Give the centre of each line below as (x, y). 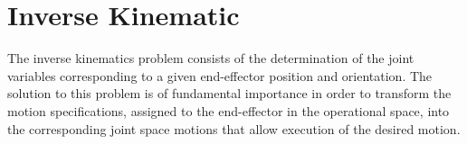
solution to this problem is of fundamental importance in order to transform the (229, 93)
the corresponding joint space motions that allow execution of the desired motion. (234, 128)
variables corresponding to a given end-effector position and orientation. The (220, 75)
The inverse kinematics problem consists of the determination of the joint (211, 58)
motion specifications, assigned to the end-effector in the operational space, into (229, 110)
